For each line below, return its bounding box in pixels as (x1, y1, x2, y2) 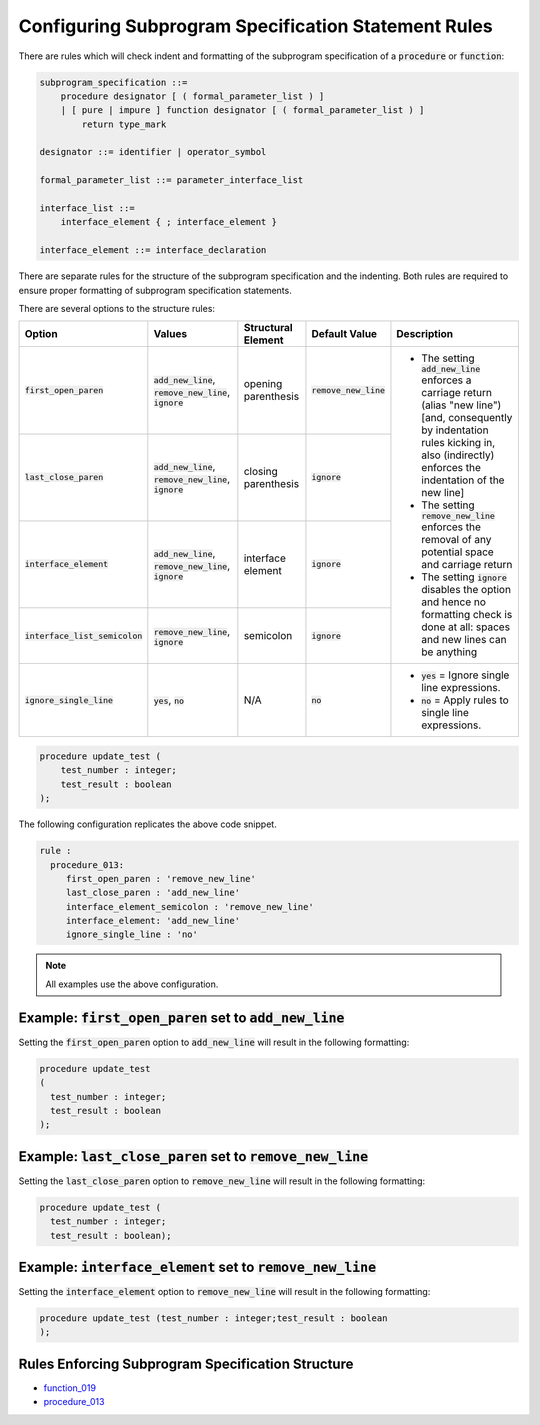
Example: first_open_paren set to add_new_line (18, 1009, 345, 1026)
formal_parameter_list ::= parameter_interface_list (39, 175, 304, 186)
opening (243, 377, 283, 391)
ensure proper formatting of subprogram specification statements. (18, 284, 292, 296)
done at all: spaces (421, 620, 510, 634)
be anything (421, 645, 478, 659)
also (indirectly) (421, 448, 495, 462)
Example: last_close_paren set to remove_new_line (18, 1148, 369, 1165)
